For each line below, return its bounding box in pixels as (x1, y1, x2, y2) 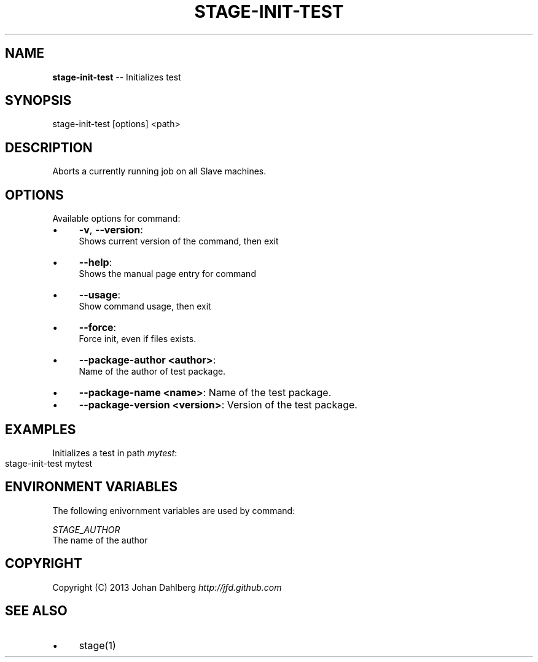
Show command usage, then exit (79, 301, 211, 312)
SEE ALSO (5, 603, 68, 619)
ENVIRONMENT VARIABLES (5, 479, 177, 495)
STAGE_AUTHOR (52, 524, 120, 535)
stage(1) (79, 639, 116, 652)
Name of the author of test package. (79, 366, 226, 377)
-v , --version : (79, 224, 143, 236)
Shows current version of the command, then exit (79, 236, 279, 247)
